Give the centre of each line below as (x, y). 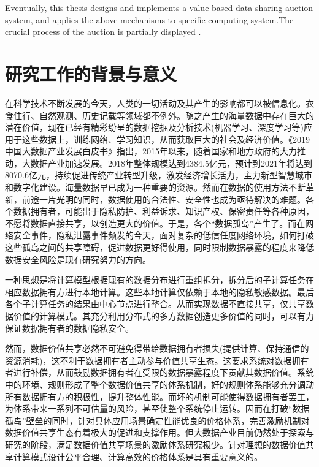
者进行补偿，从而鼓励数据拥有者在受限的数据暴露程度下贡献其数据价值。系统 (159, 372)
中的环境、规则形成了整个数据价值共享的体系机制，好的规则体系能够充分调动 (159, 384)
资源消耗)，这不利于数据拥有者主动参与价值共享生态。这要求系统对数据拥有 (157, 360)
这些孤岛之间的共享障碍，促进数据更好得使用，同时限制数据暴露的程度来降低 (159, 247)
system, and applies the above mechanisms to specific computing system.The (149, 19)
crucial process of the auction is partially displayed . (103, 32)
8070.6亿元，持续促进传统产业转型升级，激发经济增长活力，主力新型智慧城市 (159, 175)
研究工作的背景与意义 (91, 73)
